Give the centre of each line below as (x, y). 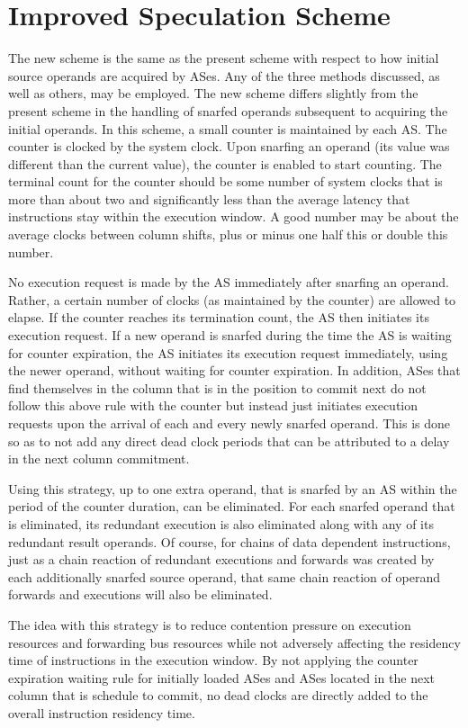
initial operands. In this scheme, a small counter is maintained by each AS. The (228, 128)
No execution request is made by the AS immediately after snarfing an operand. (229, 282)
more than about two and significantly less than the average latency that (209, 198)
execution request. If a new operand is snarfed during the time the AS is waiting (230, 335)
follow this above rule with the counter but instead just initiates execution (213, 405)
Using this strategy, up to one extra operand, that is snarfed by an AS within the (233, 488)
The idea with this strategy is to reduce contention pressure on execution (210, 624)
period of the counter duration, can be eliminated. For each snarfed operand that (232, 506)
